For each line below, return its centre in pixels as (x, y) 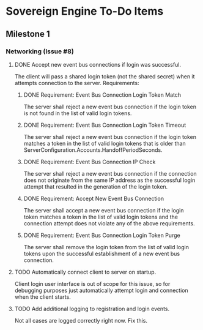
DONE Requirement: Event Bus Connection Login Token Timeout (105, 125)
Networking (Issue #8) (40, 51)
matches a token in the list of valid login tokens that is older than (105, 143)
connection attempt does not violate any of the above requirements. (109, 223)
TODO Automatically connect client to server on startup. (85, 272)
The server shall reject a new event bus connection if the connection (110, 173)
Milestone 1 (28, 34)
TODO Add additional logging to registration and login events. (92, 309)
